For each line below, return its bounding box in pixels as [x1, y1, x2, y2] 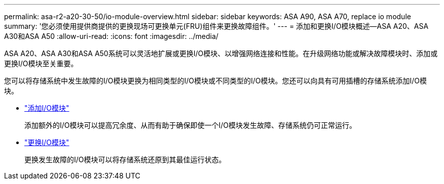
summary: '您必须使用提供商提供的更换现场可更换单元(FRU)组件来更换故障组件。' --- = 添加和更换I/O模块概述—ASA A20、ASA [4, 22, 429, 30]
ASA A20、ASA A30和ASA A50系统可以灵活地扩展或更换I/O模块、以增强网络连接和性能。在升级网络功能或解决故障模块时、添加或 [4, 49, 438, 58]
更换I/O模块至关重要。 [4, 59, 78, 68]
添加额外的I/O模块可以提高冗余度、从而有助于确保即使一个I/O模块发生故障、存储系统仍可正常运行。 [24, 121, 357, 129]
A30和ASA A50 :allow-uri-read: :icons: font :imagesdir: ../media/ [4, 32, 218, 40]
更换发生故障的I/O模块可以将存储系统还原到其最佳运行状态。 [24, 155, 226, 164]
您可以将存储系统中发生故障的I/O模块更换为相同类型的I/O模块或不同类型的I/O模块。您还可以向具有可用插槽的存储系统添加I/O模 [4, 76, 427, 85]
